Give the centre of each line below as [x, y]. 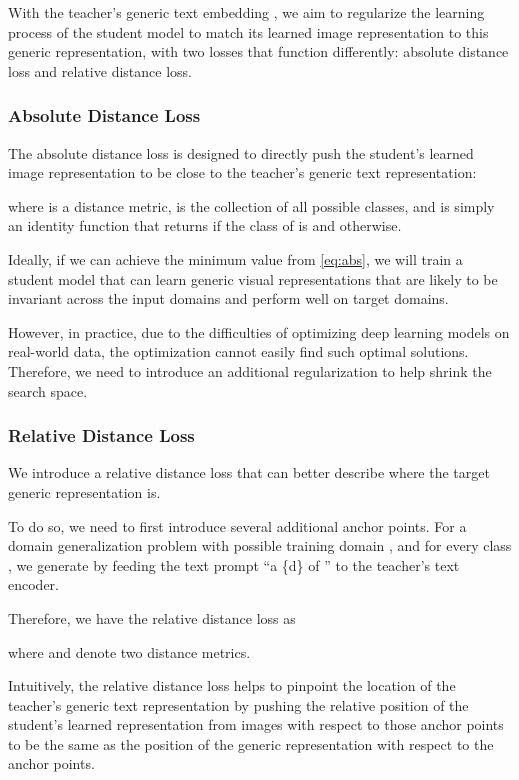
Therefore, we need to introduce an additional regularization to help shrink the [250, 370]
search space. [48, 390]
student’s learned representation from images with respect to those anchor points [256, 724]
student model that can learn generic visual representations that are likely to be [253, 278]
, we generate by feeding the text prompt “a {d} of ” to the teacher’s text [234, 564]
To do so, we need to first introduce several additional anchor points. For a [237, 525]
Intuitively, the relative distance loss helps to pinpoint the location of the [232, 685]
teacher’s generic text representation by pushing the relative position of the [238, 704]
